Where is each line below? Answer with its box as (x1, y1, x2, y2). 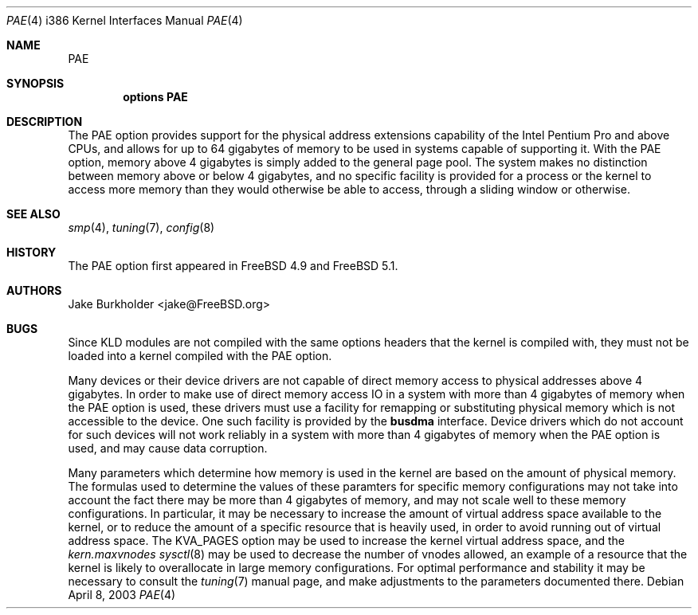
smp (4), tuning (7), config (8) (68, 221, 215, 234)
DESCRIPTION (6, 115, 83, 128)
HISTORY (6, 245, 57, 259)
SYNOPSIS (6, 76, 65, 90)
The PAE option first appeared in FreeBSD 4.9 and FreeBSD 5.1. (68, 259, 398, 272)
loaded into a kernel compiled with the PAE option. (68, 349, 332, 362)
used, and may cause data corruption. (68, 441, 268, 455)
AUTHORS (6, 284, 62, 297)
